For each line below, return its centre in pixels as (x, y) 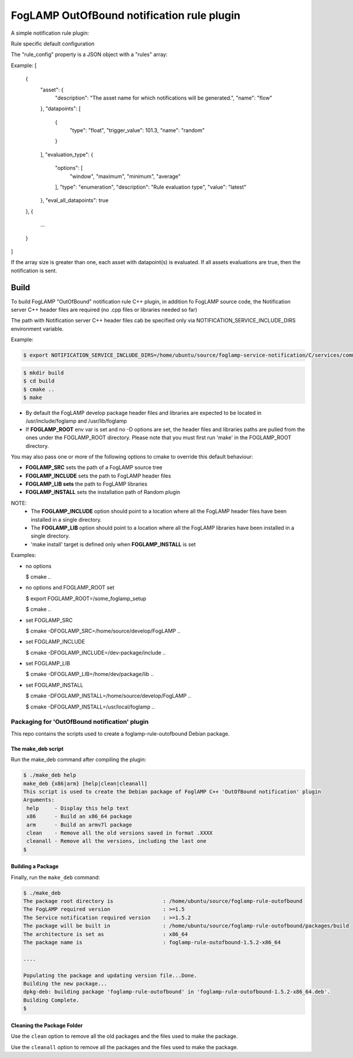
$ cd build (39, 381)
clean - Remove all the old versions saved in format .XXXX (120, 833)
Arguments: (39, 800)
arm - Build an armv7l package (79, 825)
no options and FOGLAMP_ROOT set (70, 588)
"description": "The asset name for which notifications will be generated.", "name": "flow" (164, 98)
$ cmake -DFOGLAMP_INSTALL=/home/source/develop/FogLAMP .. (108, 696)
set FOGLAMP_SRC (49, 620)
